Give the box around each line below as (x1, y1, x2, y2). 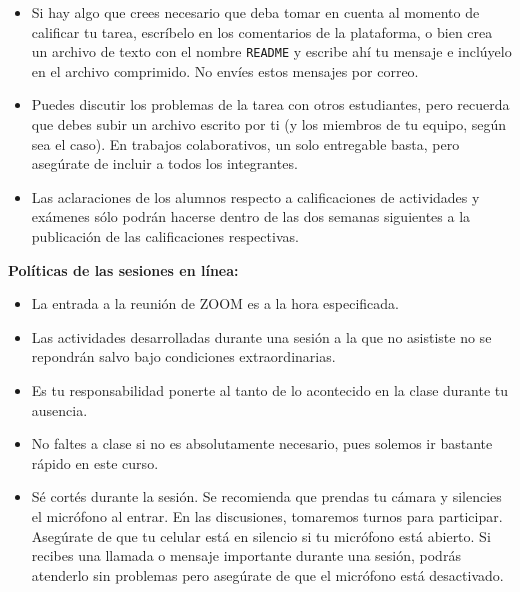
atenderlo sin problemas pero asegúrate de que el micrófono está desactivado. (31, 564, 504, 585)
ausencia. (31, 399, 88, 420)
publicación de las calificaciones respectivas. (31, 226, 299, 246)
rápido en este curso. (31, 452, 159, 473)
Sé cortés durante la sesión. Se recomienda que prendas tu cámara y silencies (31, 486, 502, 507)
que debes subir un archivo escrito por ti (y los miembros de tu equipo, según (31, 114, 507, 135)
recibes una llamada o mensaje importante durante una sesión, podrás (31, 545, 461, 566)
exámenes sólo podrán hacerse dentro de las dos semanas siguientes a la (31, 206, 471, 227)
